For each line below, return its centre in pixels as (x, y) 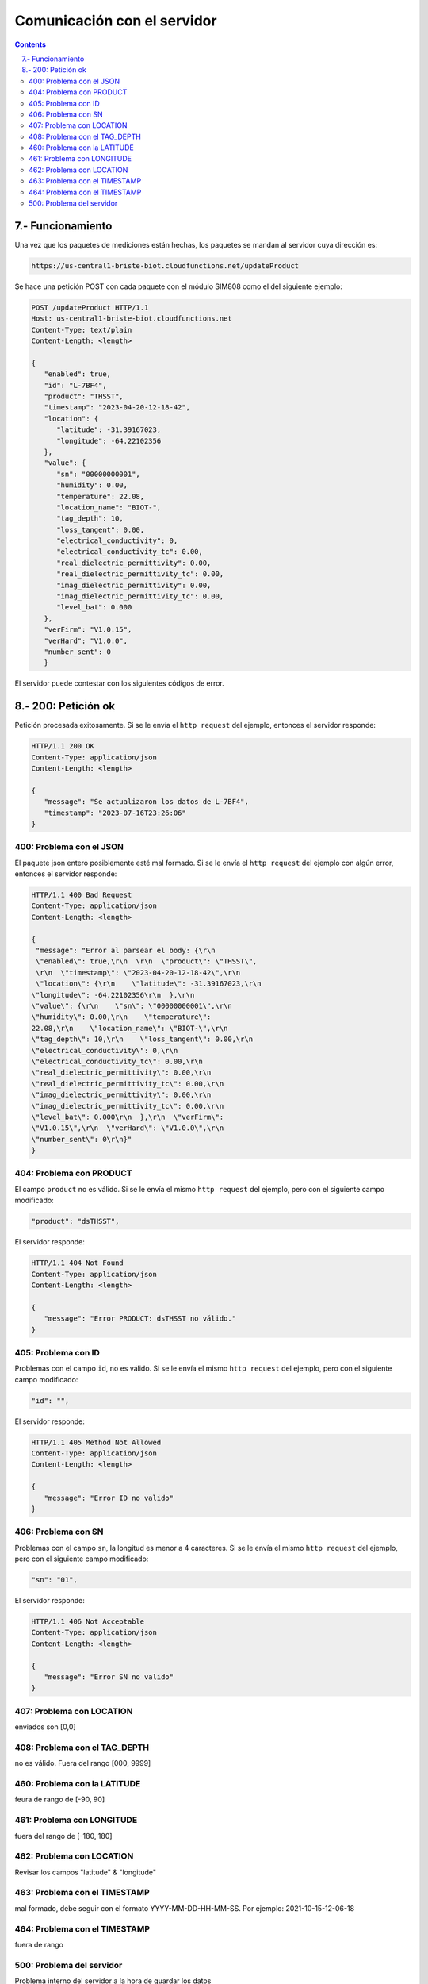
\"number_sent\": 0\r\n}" (82, 1139)
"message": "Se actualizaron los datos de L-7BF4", (146, 802)
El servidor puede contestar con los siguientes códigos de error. (120, 683)
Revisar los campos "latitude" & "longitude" (86, 1872)
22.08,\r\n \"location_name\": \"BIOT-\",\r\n (130, 1028)
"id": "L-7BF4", (75, 385)
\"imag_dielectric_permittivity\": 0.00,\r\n (121, 1095)
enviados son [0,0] (45, 1727)
